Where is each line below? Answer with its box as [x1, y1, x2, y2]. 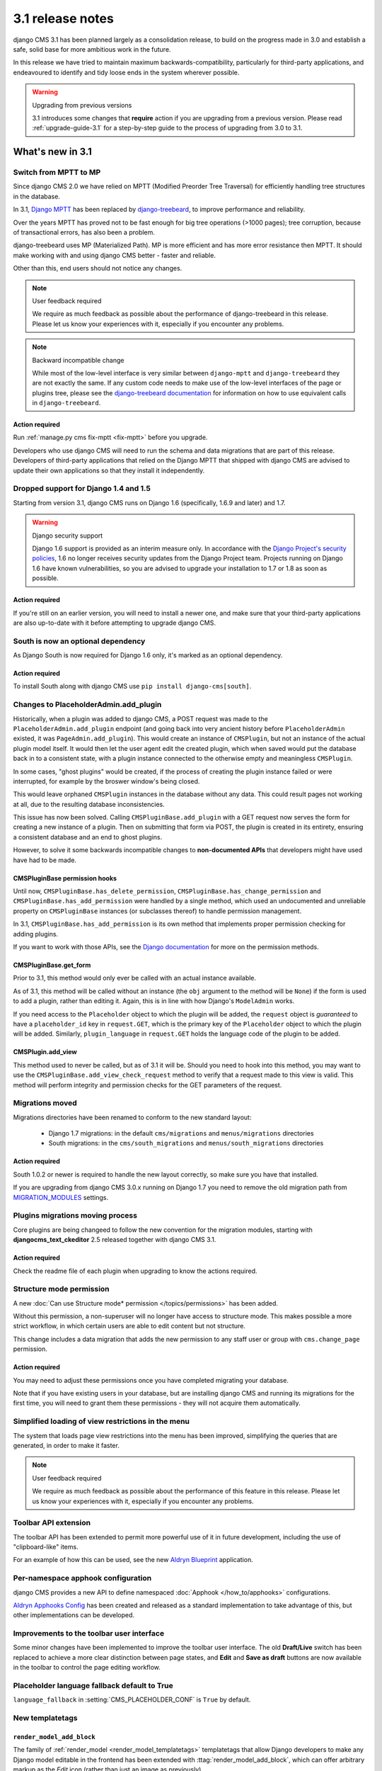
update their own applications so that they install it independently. [13, 466, 205, 475]
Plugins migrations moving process [13, 1211, 138, 1221]
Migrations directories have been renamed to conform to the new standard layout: [13, 1113, 252, 1121]
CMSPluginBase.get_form [13, 961, 91, 969]
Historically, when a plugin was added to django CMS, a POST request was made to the [13, 714, 268, 723]
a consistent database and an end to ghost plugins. [13, 832, 163, 841]
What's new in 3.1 [13, 146, 92, 158]
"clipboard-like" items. [13, 1543, 79, 1551]
